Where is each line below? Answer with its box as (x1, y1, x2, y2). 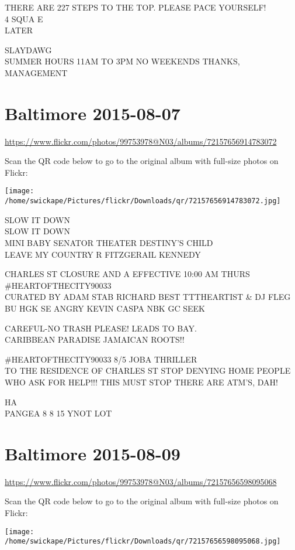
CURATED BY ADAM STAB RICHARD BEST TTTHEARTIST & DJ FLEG (5, 291, 291, 303)
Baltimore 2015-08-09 (5, 441, 181, 465)
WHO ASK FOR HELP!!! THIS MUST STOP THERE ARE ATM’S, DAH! (5, 375, 278, 388)
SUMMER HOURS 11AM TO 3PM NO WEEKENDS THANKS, (5, 55, 240, 67)
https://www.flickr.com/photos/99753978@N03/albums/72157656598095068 (5, 475, 277, 487)
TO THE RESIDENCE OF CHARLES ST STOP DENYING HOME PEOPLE (5, 364, 291, 377)
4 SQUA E (5, 12, 43, 25)
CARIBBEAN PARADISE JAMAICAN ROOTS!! (5, 333, 185, 346)
